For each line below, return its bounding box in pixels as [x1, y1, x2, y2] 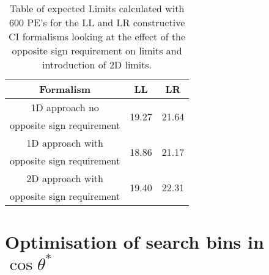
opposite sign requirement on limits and [12, 43, 182, 57]
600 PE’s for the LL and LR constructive [9, 15, 185, 29]
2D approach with [26, 171, 103, 185]
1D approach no [31, 100, 99, 114]
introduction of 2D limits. [42, 57, 152, 71]
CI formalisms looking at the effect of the [9, 29, 186, 43]
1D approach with [26, 136, 103, 150]
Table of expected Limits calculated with [9, 1, 185, 15]
